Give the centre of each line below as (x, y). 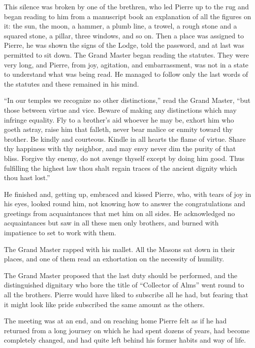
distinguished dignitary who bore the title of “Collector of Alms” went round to (124, 285)
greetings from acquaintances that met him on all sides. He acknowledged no (119, 213)
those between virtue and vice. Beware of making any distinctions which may (120, 110)
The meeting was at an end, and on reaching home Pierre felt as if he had (115, 321)
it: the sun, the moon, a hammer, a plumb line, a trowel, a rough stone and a (121, 26)
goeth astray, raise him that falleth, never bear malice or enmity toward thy (118, 129)
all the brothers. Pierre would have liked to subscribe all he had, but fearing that (126, 295)
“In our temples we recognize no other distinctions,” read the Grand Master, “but (127, 100)
